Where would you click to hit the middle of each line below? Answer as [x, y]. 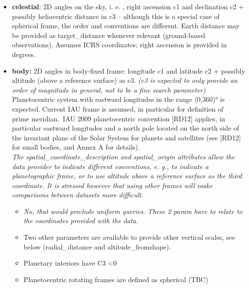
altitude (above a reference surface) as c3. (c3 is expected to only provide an [125, 80]
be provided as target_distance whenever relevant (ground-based [108, 35]
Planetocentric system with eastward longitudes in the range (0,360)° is [118, 99]
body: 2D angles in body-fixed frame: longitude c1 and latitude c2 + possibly [128, 70]
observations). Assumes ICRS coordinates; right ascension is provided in [119, 45]
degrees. [24, 54]
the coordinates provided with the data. [81, 221]
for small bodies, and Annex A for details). [76, 147]
